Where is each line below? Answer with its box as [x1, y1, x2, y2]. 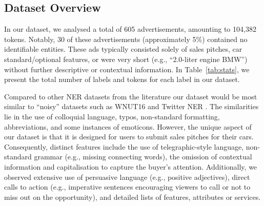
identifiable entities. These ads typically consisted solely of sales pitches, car [4, 44, 242, 54]
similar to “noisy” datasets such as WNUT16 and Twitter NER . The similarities [4, 101, 259, 112]
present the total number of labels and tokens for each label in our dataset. [4, 74, 240, 85]
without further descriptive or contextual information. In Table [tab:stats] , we [4, 64, 250, 74]
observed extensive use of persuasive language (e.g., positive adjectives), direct [4, 171, 250, 182]
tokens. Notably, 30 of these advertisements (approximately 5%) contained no [4, 33, 248, 44]
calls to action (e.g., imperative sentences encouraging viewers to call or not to [4, 181, 251, 192]
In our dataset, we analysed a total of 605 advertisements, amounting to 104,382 [4, 24, 256, 34]
